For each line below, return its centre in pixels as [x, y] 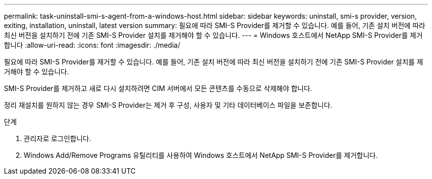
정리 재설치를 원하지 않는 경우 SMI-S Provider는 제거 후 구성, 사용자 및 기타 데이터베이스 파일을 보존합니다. [168, 105]
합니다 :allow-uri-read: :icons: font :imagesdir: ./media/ [92, 45]
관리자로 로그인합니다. [57, 138]
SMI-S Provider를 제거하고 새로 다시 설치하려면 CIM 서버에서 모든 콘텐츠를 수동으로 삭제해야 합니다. [158, 88]
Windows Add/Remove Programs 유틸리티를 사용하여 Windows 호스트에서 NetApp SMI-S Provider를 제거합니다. [201, 155]
